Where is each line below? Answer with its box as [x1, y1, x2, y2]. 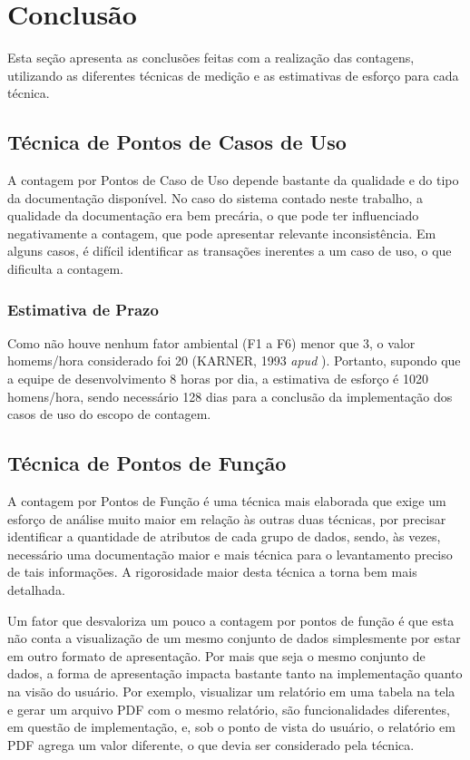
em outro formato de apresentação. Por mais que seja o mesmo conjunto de [7, 646, 426, 665]
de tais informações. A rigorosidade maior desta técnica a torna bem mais [7, 562, 417, 581]
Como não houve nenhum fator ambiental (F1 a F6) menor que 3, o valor [7, 333, 416, 352]
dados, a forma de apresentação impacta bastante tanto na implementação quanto [7, 664, 463, 683]
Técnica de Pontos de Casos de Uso [7, 128, 347, 156]
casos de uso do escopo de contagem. [7, 404, 211, 424]
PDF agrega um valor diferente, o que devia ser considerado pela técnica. [7, 735, 415, 754]
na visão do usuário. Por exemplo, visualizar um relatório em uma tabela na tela [7, 682, 455, 700]
